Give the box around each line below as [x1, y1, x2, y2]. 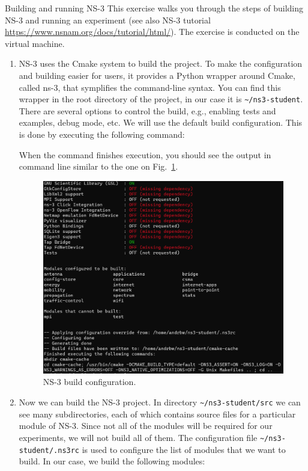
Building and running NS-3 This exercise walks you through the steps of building [5, 2, 303, 14]
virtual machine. [5, 37, 65, 49]
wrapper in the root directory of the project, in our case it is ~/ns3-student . [19, 93, 303, 105]
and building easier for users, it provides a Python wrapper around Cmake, [19, 69, 295, 81]
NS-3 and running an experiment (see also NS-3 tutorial [5, 13, 211, 26]
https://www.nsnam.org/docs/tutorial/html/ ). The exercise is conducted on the [5, 25, 300, 38]
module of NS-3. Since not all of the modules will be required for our [19, 419, 273, 432]
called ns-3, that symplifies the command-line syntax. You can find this [19, 81, 281, 93]
